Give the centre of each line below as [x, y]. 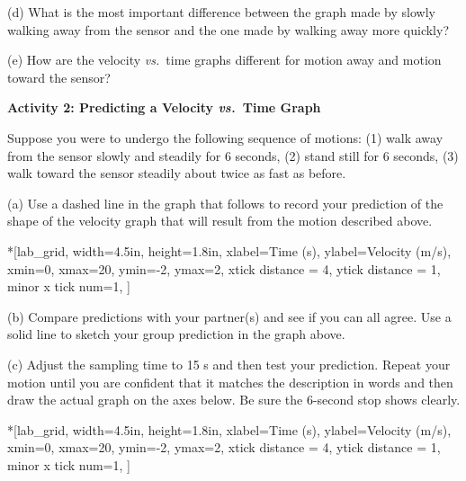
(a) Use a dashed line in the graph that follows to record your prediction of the [225, 203]
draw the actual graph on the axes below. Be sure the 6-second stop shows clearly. [234, 400]
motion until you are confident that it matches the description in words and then [230, 382]
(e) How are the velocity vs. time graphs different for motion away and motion [224, 60]
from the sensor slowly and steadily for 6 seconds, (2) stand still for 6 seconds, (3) [233, 155]
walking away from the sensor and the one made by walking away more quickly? [229, 29]
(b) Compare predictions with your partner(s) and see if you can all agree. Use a [229, 316]
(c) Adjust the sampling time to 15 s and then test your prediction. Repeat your [229, 364]
